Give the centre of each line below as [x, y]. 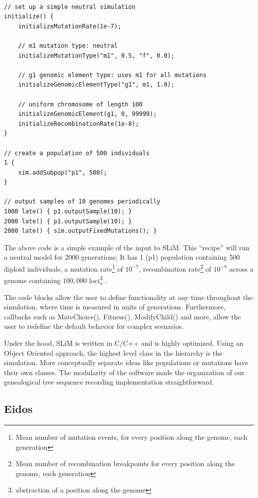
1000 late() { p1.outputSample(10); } [68, 212]
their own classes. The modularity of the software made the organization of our [124, 372]
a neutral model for [33, 257]
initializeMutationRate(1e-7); [70, 26]
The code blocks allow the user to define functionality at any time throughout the [129, 297]
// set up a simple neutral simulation [70, 7]
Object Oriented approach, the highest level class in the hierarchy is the [113, 352]
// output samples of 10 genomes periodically [82, 202]
